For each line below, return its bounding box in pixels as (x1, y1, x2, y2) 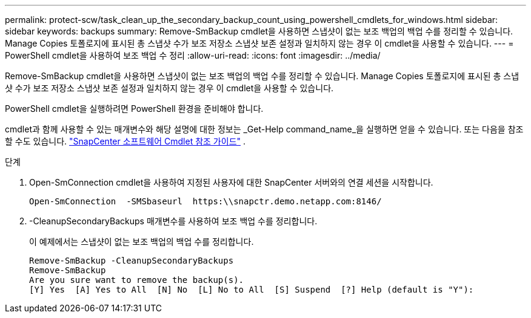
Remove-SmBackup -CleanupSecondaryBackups (29, 256, 234, 265)
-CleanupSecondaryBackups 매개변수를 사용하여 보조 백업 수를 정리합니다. (29, 216, 318, 226)
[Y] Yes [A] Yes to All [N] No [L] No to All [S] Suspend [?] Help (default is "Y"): (29, 285, 474, 294)
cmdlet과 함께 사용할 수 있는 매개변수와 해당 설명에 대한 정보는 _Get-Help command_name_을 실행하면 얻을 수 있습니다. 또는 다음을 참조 (5, 124, 524, 134)
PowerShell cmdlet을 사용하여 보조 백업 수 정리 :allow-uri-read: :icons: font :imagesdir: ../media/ (5, 50, 381, 60)
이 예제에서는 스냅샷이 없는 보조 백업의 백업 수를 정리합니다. (29, 236, 254, 247)
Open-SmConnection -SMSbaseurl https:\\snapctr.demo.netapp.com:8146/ (29, 196, 382, 206)
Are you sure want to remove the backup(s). (29, 275, 244, 285)
